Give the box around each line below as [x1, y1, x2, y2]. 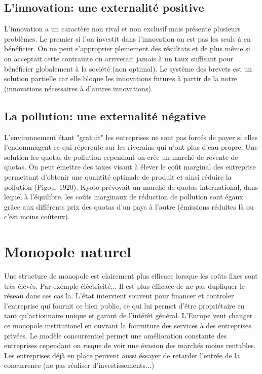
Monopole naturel [4, 241, 131, 262]
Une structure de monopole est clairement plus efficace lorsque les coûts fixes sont [4, 270, 258, 281]
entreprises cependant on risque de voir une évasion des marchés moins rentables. [4, 340, 256, 351]
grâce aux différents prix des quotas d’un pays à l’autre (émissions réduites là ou [4, 201, 254, 212]
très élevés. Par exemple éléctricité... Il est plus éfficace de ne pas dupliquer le [4, 280, 245, 291]
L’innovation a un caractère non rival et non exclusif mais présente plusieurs [4, 23, 241, 34]
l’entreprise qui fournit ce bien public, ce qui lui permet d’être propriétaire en [4, 300, 245, 311]
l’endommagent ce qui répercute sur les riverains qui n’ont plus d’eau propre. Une [4, 142, 258, 152]
